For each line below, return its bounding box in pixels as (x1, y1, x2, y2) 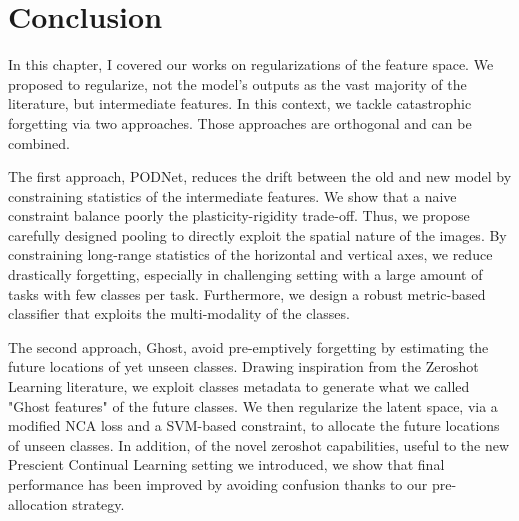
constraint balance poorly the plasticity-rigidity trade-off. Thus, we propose (8, 205, 470, 226)
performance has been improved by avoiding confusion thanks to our (8, 474, 428, 494)
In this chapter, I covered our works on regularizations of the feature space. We (8, 54, 494, 75)
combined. (8, 132, 70, 153)
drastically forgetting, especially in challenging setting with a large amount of (8, 264, 483, 285)
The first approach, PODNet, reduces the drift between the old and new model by (8, 166, 512, 187)
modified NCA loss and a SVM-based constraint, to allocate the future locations (8, 415, 500, 436)
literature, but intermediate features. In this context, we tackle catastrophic (8, 93, 472, 114)
